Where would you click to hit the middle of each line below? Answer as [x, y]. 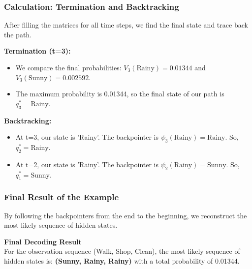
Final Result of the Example [62, 197]
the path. [18, 34]
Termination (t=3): [37, 51]
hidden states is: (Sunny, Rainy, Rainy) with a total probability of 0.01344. [122, 260]
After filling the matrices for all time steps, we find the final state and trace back [126, 25]
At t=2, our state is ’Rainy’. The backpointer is [87, 164]
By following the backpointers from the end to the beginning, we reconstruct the [126, 215]
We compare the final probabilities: [68, 67]
